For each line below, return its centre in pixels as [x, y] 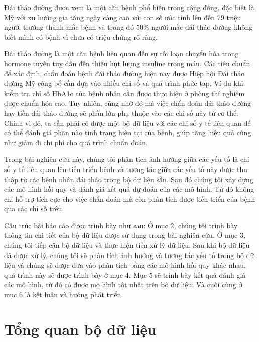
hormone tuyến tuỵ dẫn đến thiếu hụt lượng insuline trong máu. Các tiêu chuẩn [127, 63]
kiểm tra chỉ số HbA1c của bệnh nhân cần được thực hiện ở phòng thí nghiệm [124, 93]
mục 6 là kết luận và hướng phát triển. [64, 294]
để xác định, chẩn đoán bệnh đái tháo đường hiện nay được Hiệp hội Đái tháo [124, 73]
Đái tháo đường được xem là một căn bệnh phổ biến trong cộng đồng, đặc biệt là [129, 7]
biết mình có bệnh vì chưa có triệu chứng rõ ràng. [81, 36]
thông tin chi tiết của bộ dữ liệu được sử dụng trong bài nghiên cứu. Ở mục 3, [125, 235]
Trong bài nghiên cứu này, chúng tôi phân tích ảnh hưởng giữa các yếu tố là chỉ [127, 159]
